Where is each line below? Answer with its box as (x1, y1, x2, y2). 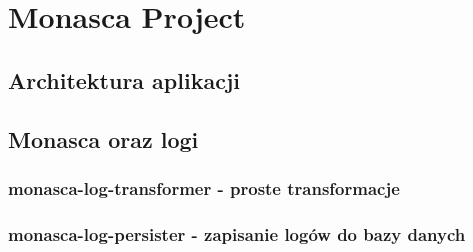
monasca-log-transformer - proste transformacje (8, 175, 400, 200)
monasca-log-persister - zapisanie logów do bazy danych (8, 221, 466, 246)
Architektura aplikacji (8, 64, 240, 95)
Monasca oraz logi (8, 123, 199, 154)
